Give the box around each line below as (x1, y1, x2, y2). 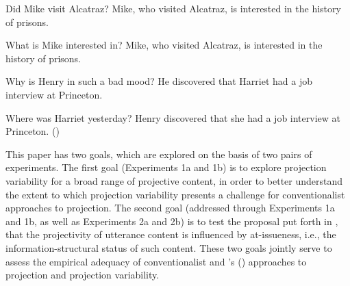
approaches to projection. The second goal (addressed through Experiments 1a (5, 200, 335, 215)
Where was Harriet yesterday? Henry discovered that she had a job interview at (5, 110, 340, 125)
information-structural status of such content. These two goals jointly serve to (5, 240, 332, 255)
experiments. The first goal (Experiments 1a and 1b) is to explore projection (5, 160, 327, 174)
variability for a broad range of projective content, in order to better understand (5, 173, 343, 187)
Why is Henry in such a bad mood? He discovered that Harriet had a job (5, 74, 312, 88)
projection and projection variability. (5, 268, 160, 282)
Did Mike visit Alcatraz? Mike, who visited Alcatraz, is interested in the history (5, 1, 341, 15)
